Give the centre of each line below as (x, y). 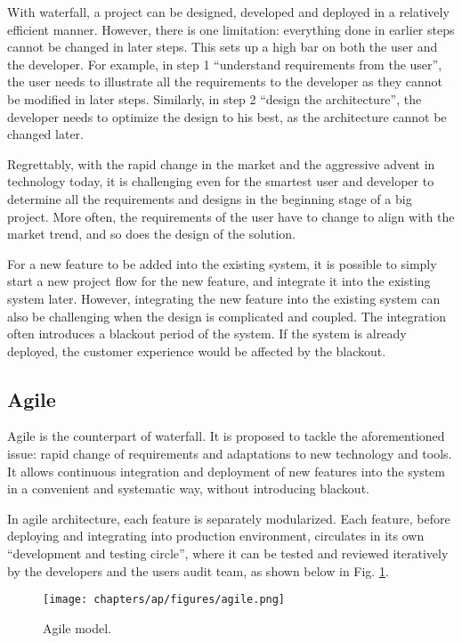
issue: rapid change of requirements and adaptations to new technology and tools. (230, 454)
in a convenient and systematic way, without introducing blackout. (188, 488)
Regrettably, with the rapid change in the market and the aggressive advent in (221, 163)
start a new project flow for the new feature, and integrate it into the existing (219, 281)
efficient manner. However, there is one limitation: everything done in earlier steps (231, 29)
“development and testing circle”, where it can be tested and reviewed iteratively (228, 553)
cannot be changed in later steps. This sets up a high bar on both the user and (223, 47)
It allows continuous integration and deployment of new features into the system (227, 471)
